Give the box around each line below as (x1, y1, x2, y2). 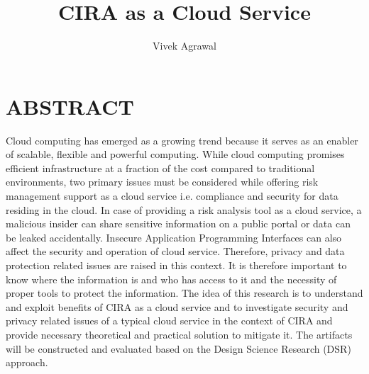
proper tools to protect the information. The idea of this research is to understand (6, 285, 363, 300)
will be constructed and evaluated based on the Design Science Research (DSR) (6, 341, 351, 356)
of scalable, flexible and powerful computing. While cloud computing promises (6, 147, 345, 161)
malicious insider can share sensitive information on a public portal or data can (6, 216, 351, 231)
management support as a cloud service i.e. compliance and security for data (6, 188, 338, 203)
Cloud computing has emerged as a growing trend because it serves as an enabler (6, 132, 358, 147)
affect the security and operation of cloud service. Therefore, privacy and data (6, 244, 345, 259)
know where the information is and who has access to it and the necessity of (6, 271, 337, 286)
